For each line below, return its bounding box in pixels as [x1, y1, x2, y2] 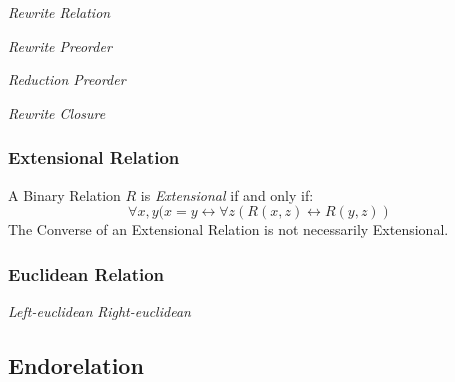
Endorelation [8, 349, 144, 380]
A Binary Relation [8, 184, 121, 205]
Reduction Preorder [8, 69, 126, 90]
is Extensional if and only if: [140, 184, 314, 205]
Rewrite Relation [8, 2, 111, 22]
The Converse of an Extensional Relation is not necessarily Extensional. [8, 219, 449, 240]
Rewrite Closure [8, 102, 106, 123]
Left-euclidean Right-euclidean [8, 301, 191, 321]
